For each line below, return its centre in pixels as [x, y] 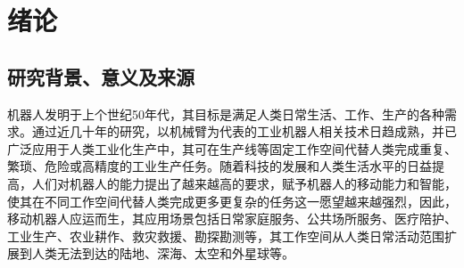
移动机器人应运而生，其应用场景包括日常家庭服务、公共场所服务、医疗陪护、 [232, 219]
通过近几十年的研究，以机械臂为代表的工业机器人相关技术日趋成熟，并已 [244, 131]
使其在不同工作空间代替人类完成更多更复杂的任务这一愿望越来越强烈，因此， [232, 201]
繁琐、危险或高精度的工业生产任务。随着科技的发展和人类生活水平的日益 [220, 166]
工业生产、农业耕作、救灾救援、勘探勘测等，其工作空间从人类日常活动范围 [226, 236]
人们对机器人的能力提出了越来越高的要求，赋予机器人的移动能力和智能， [244, 183]
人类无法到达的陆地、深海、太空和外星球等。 [163, 253]
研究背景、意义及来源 [101, 76]
